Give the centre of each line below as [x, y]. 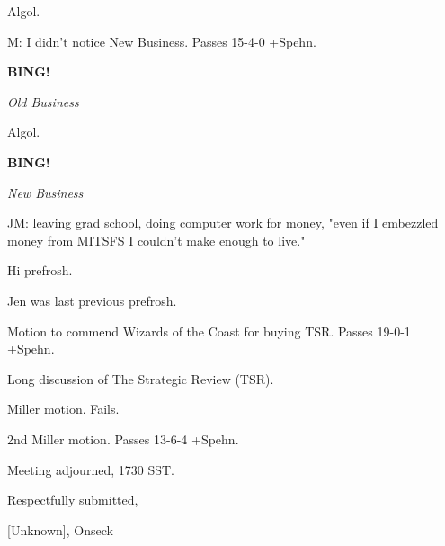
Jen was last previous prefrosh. [92, 300]
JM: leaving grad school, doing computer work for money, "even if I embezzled [223, 223]
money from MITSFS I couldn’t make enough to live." [156, 240]
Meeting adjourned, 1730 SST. [91, 469]
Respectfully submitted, [73, 500]
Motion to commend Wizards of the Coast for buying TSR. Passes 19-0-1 [209, 331]
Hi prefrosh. [40, 270]
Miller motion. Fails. [63, 409]
